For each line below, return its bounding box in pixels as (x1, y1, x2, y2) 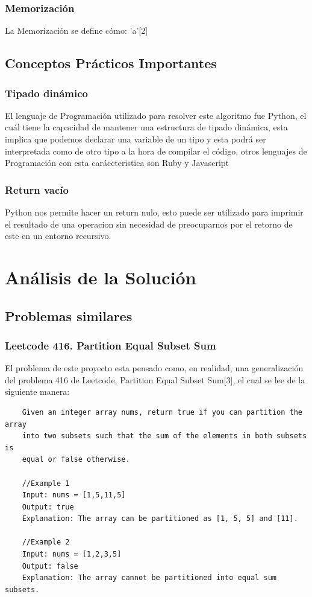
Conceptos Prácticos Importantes (5, 54, 217, 72)
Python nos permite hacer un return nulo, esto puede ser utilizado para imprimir (5, 206, 304, 218)
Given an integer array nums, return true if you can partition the (22, 407, 302, 417)
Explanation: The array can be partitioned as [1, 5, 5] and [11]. (22, 514, 298, 523)
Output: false (22, 561, 78, 570)
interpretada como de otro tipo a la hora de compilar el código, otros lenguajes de (5, 144, 307, 157)
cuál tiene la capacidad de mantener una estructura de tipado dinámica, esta (5, 121, 288, 133)
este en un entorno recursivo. (5, 229, 111, 242)
